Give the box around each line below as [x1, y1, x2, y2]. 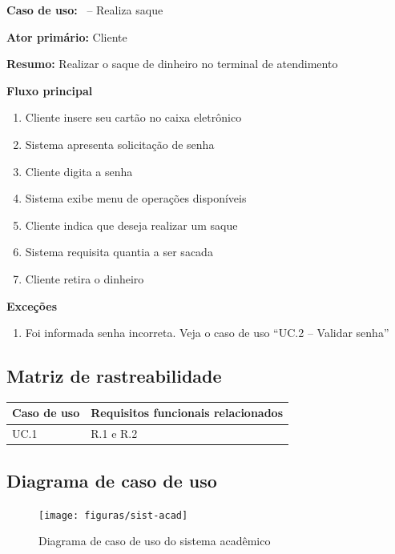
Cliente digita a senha [25, 163, 133, 179]
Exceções [6, 297, 57, 314]
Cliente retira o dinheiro [25, 270, 144, 287]
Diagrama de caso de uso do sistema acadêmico [38, 532, 271, 549]
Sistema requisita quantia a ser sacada [25, 243, 213, 260]
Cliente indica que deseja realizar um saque [25, 216, 238, 233]
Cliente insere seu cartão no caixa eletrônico [25, 109, 242, 126]
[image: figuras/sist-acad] [38, 509, 188, 521]
